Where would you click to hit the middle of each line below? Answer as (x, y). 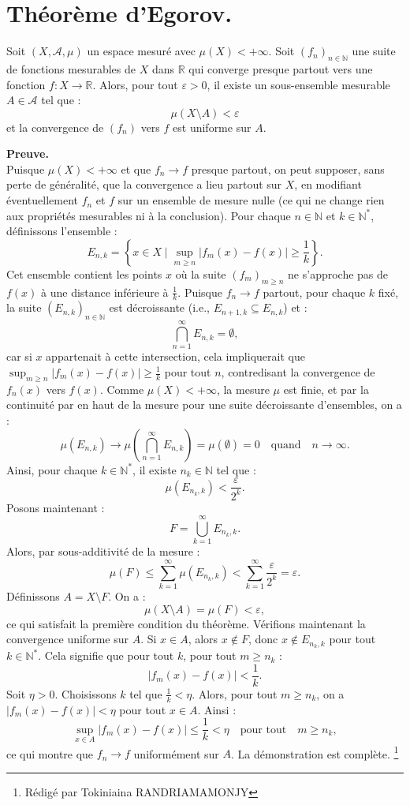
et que (136, 168)
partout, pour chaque (314, 292)
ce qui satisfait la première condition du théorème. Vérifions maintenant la (186, 623)
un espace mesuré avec (141, 51)
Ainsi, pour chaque (52, 469)
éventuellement (42, 200)
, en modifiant (328, 184)
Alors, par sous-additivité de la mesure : (103, 551)
